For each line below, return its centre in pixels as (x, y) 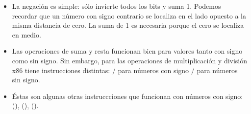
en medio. (26, 34)
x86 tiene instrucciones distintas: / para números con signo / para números (125, 70)
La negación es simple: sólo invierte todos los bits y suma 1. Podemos (116, 6)
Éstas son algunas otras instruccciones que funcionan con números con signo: (127, 96)
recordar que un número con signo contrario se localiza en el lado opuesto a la (129, 15)
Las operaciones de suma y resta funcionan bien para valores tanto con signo (127, 51)
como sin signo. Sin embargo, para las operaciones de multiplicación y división (130, 60)
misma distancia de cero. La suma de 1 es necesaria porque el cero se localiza (128, 25)
